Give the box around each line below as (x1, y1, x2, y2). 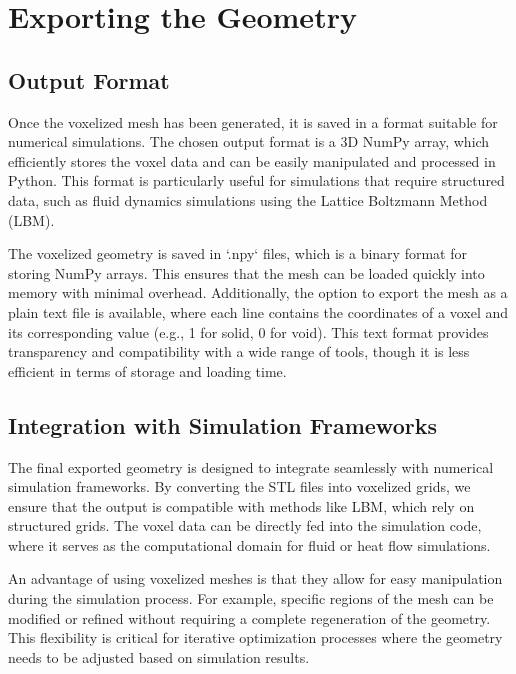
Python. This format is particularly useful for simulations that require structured (8, 170, 505, 191)
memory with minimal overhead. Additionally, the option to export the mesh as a (8, 282, 508, 303)
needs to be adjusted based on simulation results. (8, 646, 310, 667)
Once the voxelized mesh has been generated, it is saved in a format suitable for (8, 111, 498, 132)
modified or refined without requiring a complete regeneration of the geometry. (8, 607, 491, 628)
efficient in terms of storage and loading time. (8, 360, 287, 381)
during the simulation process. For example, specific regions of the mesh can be (8, 588, 494, 609)
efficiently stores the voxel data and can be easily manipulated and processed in (8, 150, 496, 171)
